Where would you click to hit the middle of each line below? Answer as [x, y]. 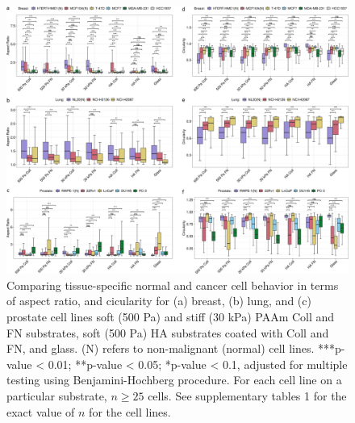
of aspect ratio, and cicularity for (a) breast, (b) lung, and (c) [159, 301]
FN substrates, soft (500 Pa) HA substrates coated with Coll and [168, 332]
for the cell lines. [130, 411]
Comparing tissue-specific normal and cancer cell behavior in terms [173, 285]
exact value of [41, 411]
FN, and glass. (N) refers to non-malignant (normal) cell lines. [161, 348]
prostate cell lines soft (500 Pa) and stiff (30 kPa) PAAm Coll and [171, 317]
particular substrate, [57, 396]
